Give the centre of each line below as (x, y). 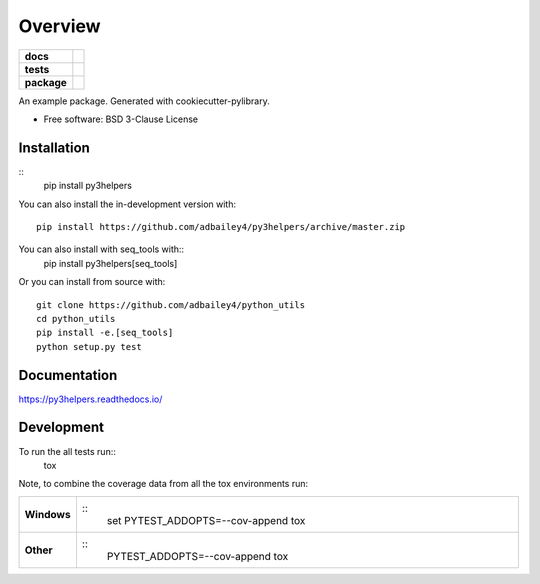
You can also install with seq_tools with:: (101, 249)
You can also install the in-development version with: (127, 204)
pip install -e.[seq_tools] (105, 333)
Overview (59, 26)
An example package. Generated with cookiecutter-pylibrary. (144, 101)
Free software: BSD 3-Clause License (121, 119)
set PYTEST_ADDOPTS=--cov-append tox (206, 520)
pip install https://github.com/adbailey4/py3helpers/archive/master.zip (221, 227)
